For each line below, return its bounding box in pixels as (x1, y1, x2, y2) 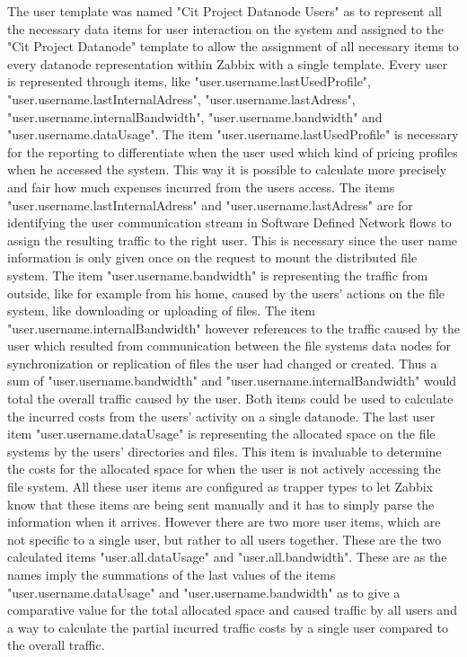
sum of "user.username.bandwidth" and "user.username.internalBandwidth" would (7, 371, 457, 390)
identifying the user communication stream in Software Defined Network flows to (7, 213, 452, 232)
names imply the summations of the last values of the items (7, 565, 336, 583)
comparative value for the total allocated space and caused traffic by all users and (7, 600, 457, 619)
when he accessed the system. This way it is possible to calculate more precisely (7, 160, 447, 179)
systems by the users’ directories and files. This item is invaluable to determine (7, 441, 442, 460)
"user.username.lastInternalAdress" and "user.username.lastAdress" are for (7, 195, 413, 214)
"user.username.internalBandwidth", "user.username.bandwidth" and (7, 107, 383, 126)
